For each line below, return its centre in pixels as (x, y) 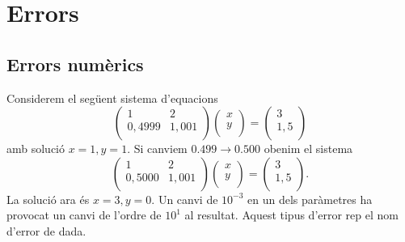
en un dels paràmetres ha (310, 199)
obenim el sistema (308, 149)
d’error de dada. (46, 230)
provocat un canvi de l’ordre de (84, 215)
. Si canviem (157, 149)
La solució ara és (48, 199)
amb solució (36, 149)
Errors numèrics (75, 64)
